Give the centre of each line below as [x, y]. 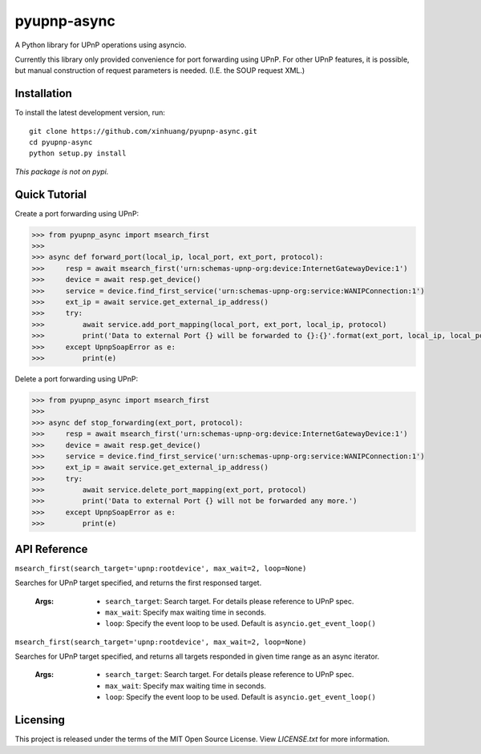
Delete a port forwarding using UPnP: [77, 379]
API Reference [51, 549]
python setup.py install [78, 153]
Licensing [40, 720]
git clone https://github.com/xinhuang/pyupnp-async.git [143, 131]
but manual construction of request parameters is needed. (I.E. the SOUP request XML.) [160, 71]
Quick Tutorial [51, 194]
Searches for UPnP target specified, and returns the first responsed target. [138, 583]
